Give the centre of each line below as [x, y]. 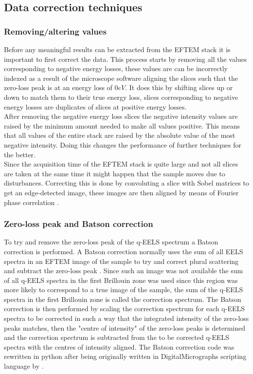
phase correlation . [31, 202]
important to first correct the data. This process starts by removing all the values [126, 59]
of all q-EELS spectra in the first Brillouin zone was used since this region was [121, 280]
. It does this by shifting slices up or [179, 87]
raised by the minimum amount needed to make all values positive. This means [122, 125]
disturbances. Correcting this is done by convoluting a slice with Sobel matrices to [126, 183]
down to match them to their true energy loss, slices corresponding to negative [121, 97]
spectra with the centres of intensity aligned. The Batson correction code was [119, 346]
